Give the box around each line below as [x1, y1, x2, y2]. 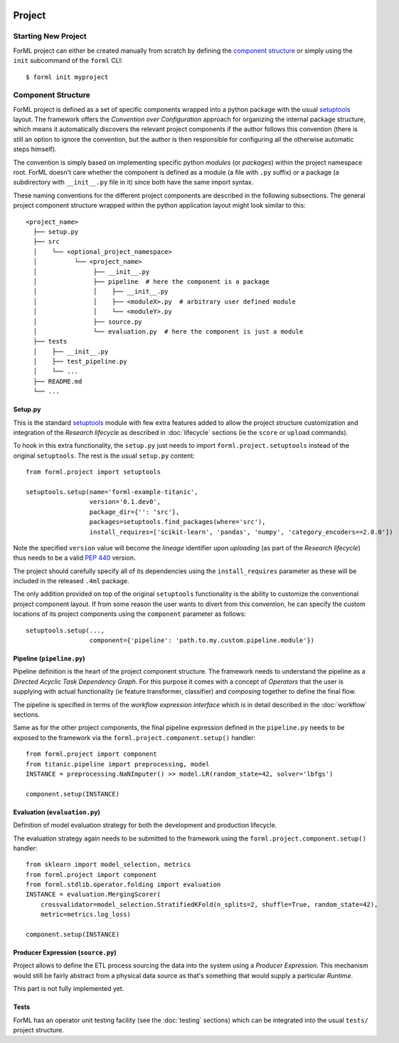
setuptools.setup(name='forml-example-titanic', [26, 488, 198, 495]
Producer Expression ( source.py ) [13, 948, 117, 957]
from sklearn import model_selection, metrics [26, 860, 191, 869]
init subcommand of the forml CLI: [13, 56, 123, 65]
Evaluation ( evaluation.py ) [13, 808, 101, 816]
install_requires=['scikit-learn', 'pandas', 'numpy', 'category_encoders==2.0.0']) [89, 528, 394, 536]
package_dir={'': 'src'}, [89, 508, 180, 516]
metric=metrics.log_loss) [40, 910, 132, 919]
